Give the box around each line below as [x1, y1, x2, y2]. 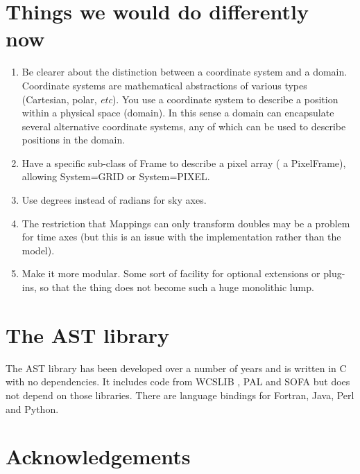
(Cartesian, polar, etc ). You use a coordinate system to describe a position [22, 91, 338, 106]
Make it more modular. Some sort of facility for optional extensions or [22, 266, 320, 281]
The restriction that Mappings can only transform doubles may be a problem [22, 216, 350, 230]
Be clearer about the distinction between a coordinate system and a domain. [22, 64, 348, 79]
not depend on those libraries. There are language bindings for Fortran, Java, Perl [6, 387, 354, 402]
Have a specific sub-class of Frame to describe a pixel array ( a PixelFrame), [22, 155, 346, 170]
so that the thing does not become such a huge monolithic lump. [40, 280, 314, 295]
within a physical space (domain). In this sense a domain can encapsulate [22, 105, 334, 120]
